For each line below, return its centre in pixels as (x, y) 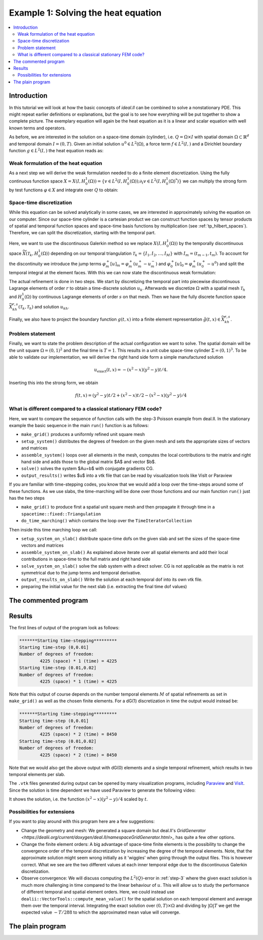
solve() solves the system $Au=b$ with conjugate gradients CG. (87, 469)
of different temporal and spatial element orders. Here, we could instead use (98, 892)
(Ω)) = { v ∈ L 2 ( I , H (108, 181)
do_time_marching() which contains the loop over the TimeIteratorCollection (107, 521)
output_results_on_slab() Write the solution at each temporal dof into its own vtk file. (112, 580)
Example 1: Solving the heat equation (85, 13)
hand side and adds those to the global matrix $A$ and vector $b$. (88, 462)
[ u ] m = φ (120, 265)
